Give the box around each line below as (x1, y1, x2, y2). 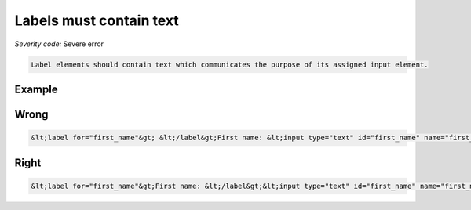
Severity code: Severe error (14, 39, 104, 49)
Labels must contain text (14, 12, 180, 29)
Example (14, 82, 58, 96)
